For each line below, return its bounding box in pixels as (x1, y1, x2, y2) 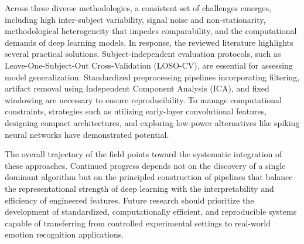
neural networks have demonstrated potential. (5, 128, 169, 140)
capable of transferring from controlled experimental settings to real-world (5, 216, 271, 229)
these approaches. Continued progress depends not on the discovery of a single (5, 159, 286, 171)
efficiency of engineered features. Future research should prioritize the (5, 194, 254, 206)
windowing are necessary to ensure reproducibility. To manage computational (5, 93, 282, 106)
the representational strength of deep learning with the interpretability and (5, 182, 274, 194)
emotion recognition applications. (5, 228, 124, 240)
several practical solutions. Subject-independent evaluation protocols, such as (5, 48, 281, 60)
